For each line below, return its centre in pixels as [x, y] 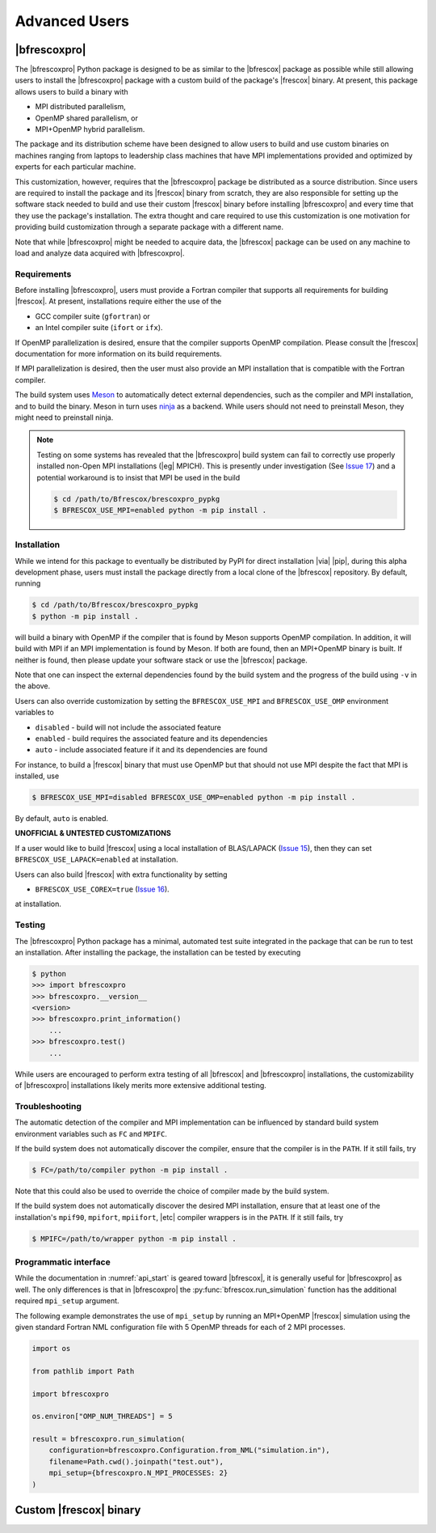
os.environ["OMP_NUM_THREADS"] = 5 [102, 1417]
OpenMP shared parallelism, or [87, 118]
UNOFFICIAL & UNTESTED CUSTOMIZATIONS [93, 833]
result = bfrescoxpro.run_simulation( [109, 1439]
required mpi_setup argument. [67, 1301]
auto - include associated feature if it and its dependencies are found [151, 750]
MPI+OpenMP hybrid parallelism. [90, 129]
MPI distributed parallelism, [81, 107]
